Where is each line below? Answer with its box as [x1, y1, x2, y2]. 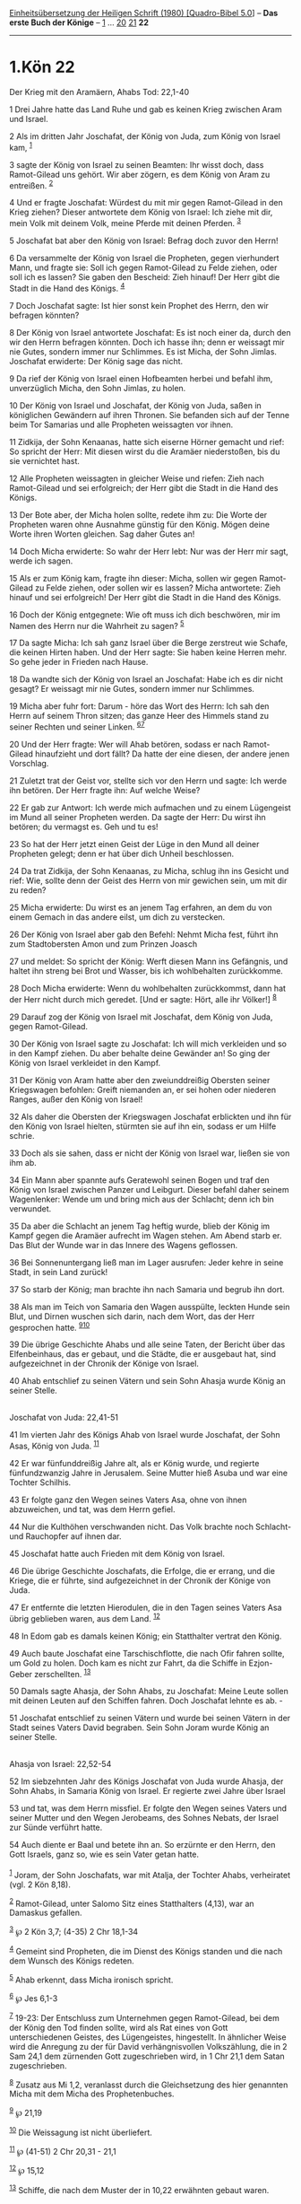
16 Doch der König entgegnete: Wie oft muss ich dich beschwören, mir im [9, 609, 280, 620]
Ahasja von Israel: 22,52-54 [9, 1759, 112, 1770]
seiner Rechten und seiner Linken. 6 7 [9, 720, 145, 732]
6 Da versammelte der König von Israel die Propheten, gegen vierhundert [9, 252, 279, 263]
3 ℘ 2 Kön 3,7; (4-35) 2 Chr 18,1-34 [9, 1925, 139, 1937]
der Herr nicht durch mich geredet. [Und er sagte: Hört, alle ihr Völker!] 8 [9, 992, 278, 1004]
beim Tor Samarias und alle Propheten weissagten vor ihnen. [9, 419, 234, 430]
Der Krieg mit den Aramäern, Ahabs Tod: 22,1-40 [9, 86, 190, 97]
